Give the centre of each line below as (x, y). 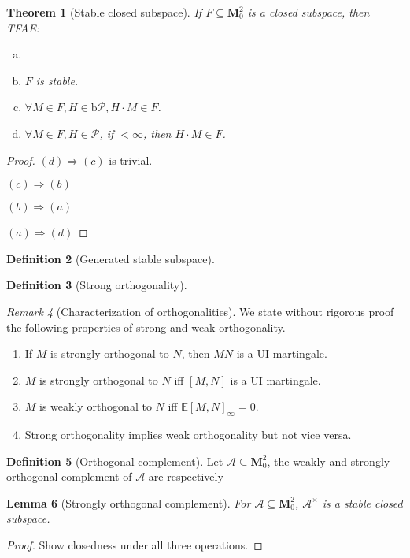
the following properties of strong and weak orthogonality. (146, 327)
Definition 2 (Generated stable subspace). (111, 258)
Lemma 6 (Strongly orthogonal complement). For (129, 502)
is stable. (57, 80)
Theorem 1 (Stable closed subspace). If (104, 12)
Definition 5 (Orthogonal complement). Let (115, 461)
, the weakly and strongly (329, 461)
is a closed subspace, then (308, 12)
